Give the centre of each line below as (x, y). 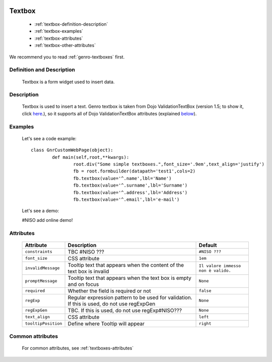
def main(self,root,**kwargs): (91, 157)
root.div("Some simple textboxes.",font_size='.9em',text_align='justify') (169, 164)
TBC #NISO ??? (86, 252)
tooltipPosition (44, 323)
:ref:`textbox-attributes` (59, 38)
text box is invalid (88, 271)
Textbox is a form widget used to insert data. (68, 82)
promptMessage (41, 281)
